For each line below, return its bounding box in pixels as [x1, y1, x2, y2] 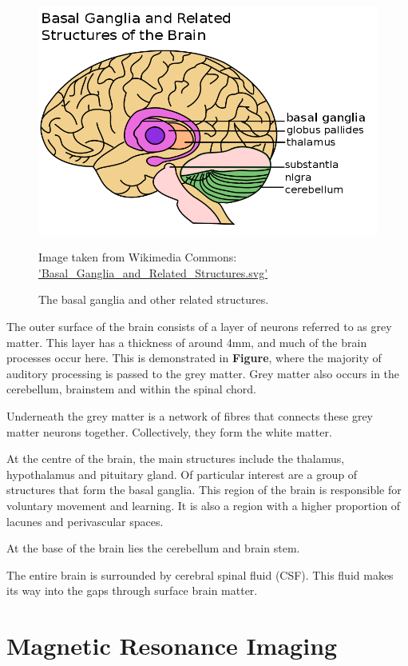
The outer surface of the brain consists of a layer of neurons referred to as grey [6, 318, 392, 335]
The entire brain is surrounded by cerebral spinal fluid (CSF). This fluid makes [6, 566, 394, 583]
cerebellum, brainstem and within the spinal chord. [6, 381, 256, 397]
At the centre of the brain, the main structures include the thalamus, [6, 450, 345, 467]
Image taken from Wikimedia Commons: [38, 249, 237, 265]
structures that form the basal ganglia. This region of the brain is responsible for [6, 481, 402, 498]
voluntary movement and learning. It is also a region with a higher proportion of [6, 497, 401, 513]
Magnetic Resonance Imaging [6, 629, 338, 662]
